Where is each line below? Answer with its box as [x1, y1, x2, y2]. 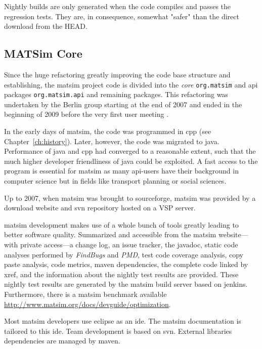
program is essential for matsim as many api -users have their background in [4, 165, 239, 176]
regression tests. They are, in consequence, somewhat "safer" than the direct [4, 11, 239, 21]
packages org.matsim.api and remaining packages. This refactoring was [4, 89, 228, 100]
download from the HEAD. [4, 21, 88, 31]
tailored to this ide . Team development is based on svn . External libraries [4, 325, 232, 336]
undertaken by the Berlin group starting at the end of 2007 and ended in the [4, 99, 242, 109]
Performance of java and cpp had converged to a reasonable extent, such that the [4, 146, 256, 156]
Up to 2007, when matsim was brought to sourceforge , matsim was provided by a [4, 192, 256, 203]
